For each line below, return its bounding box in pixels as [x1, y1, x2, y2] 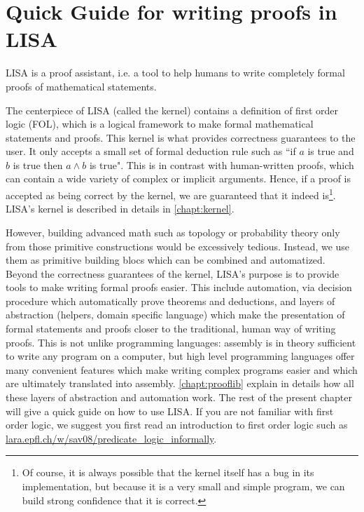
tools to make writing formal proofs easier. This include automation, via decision [6, 280, 352, 295]
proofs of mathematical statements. [6, 79, 157, 93]
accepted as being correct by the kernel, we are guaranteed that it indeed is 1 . [6, 186, 336, 202]
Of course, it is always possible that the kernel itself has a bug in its [22, 465, 314, 480]
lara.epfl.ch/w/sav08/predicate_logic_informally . [6, 431, 217, 445]
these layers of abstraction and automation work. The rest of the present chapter [6, 390, 352, 405]
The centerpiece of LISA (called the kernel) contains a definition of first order [6, 102, 338, 117]
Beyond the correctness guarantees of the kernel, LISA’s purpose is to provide [6, 266, 339, 281]
